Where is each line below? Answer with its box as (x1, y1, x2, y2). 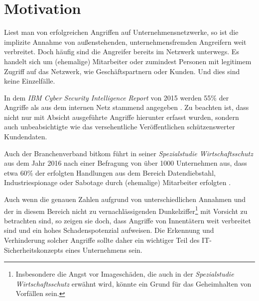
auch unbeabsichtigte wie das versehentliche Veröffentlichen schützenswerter (4, 121, 235, 132)
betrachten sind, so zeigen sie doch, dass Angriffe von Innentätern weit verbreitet (4, 215, 251, 225)
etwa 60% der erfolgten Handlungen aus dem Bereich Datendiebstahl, (4, 167, 216, 178)
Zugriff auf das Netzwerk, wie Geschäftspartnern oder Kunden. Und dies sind (4, 66, 240, 76)
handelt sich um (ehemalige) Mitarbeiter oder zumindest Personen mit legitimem (4, 56, 252, 66)
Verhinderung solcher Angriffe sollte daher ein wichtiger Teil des (4, 235, 200, 245)
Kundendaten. (4, 131, 47, 142)
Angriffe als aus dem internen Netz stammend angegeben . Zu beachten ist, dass (4, 102, 249, 112)
